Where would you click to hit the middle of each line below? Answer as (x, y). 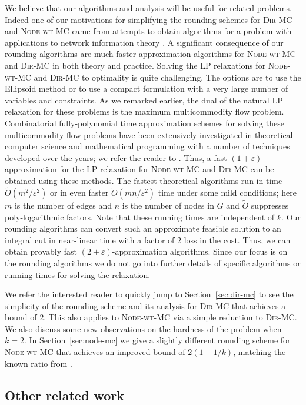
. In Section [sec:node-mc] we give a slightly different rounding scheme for (157, 340)
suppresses (270, 205)
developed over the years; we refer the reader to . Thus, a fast (116, 157)
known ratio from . (39, 363)
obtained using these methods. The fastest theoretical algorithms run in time (144, 180)
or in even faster (79, 192)
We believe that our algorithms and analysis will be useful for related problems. (148, 8)
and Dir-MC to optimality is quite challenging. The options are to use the (167, 77)
